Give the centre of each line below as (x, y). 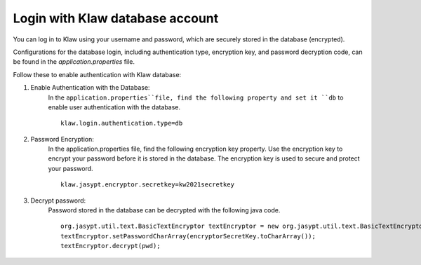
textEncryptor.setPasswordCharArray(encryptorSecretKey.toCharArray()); (188, 236)
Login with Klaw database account (116, 18)
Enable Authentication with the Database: (90, 88)
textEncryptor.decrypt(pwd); (111, 246)
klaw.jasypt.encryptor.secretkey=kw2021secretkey (148, 185)
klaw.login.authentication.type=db (122, 123)
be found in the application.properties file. (74, 62)
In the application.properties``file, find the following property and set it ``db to (196, 97)
